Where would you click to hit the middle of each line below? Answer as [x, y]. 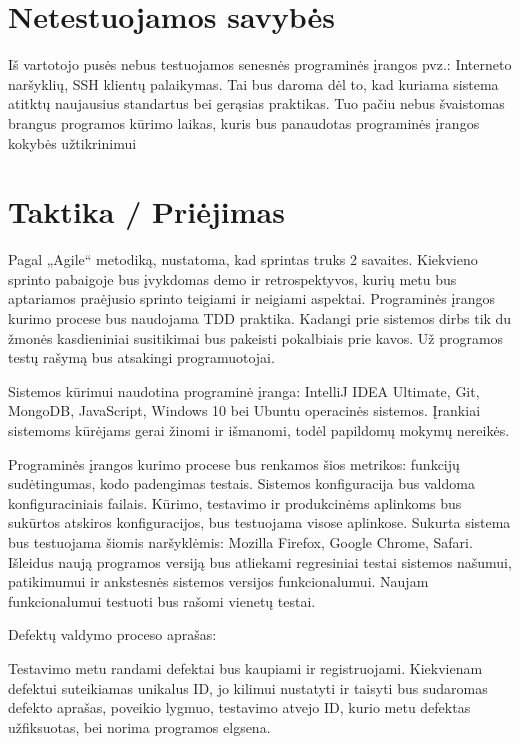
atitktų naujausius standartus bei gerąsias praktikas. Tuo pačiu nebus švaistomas [256, 103]
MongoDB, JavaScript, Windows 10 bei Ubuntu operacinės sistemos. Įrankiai [244, 410]
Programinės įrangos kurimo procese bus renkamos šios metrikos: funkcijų [234, 463]
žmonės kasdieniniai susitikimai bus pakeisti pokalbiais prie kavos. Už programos [256, 337]
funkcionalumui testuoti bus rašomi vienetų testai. [162, 600]
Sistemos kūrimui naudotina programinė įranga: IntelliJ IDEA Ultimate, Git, [244, 390]
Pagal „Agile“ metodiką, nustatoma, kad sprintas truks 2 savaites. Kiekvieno [243, 259]
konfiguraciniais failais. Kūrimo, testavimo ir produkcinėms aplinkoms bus [235, 502]
